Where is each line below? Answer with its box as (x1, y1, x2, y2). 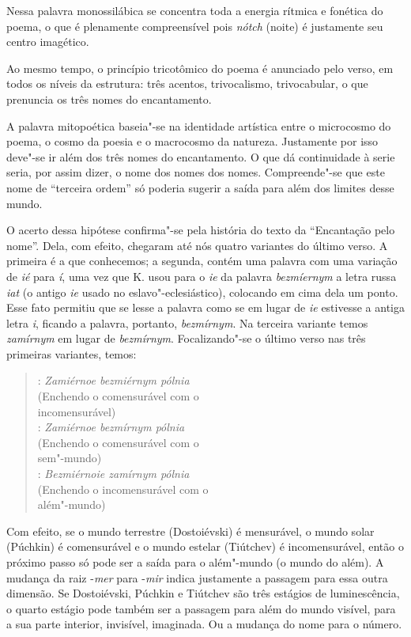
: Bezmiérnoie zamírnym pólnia (37, 465, 190, 482)
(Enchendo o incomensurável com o (37, 480, 209, 497)
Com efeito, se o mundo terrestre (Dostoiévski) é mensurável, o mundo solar (6, 522, 375, 539)
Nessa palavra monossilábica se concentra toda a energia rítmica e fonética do (6, 2, 383, 18)
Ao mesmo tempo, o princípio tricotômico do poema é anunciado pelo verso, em (6, 59, 394, 76)
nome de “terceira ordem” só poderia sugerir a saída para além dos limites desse (6, 179, 394, 195)
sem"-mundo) (37, 449, 102, 466)
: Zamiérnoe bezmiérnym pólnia (37, 372, 190, 389)
